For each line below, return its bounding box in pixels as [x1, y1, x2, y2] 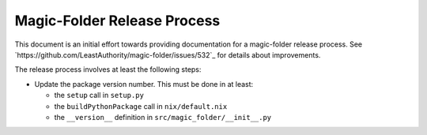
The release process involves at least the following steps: [14, 65, 202, 74]
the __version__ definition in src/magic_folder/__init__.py [54, 112, 272, 122]
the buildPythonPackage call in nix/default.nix [54, 101, 228, 111]
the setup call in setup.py [54, 91, 144, 100]
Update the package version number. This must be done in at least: [34, 79, 254, 88]
